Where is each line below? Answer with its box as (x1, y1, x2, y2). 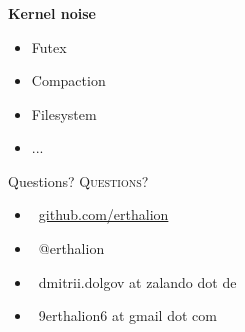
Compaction (31, 70, 106, 91)
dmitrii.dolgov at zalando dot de (38, 271, 237, 292)
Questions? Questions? (8, 170, 149, 191)
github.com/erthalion (38, 204, 169, 225)
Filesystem (31, 103, 97, 124)
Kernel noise (8, 2, 96, 23)
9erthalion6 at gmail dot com (38, 305, 217, 326)
